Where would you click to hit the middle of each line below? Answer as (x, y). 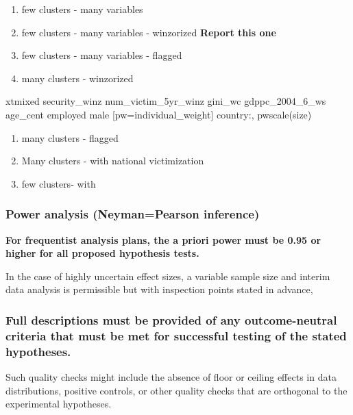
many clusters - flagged (70, 137)
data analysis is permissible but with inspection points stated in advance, (159, 289)
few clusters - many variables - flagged (102, 55)
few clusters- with (59, 183)
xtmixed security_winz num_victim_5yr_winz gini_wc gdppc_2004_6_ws (166, 101)
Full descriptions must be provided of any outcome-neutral (171, 319)
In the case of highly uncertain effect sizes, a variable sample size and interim (168, 276)
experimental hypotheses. (59, 404)
